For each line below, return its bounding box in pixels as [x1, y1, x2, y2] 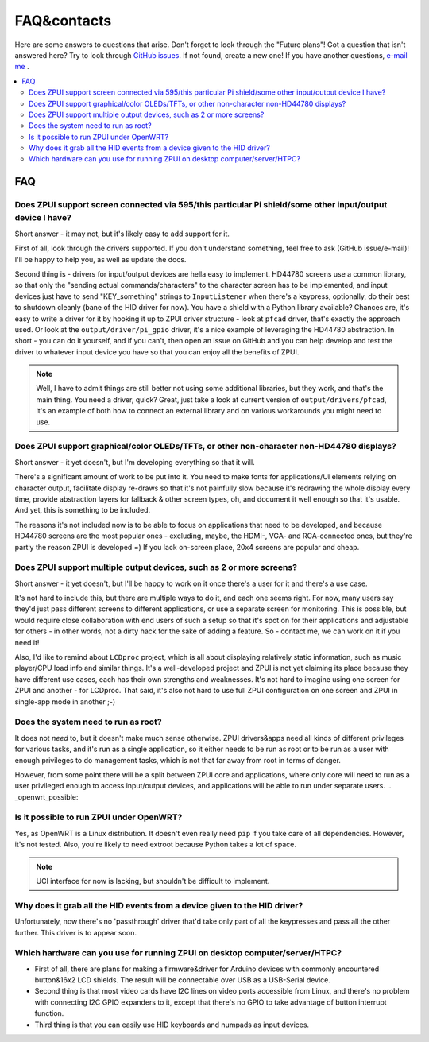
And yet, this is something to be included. [14, 506, 151, 515]
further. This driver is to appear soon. [14, 928, 137, 937]
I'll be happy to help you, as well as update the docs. [14, 254, 187, 264]
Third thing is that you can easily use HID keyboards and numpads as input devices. [34, 1020, 310, 1029]
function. [34, 1009, 64, 1018]
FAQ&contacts [14, 12, 112, 29]
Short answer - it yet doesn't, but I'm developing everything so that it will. [14, 457, 255, 467]
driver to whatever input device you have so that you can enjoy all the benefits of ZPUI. [14, 347, 300, 357]
